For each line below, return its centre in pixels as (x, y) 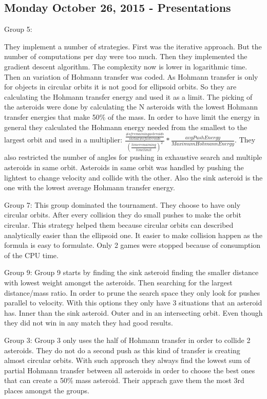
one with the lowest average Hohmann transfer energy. (90, 187)
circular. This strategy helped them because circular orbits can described (119, 225)
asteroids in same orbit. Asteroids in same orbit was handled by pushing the (124, 167)
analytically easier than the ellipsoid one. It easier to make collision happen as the (133, 235)
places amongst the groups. (47, 390)
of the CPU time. (31, 255)
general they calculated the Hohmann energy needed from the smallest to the (126, 127)
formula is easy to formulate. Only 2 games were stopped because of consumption (132, 245)
